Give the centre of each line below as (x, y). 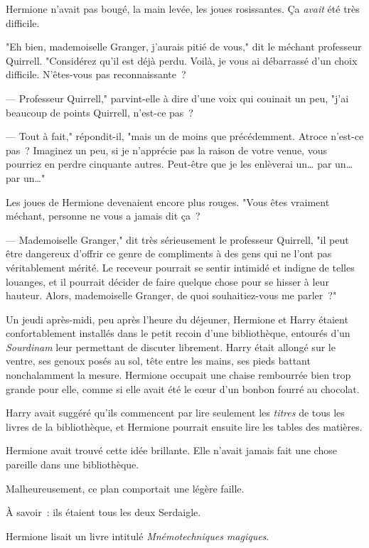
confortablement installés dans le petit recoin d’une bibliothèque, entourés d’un (178, 333)
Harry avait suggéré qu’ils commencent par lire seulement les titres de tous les (175, 413)
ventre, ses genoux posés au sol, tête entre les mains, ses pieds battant (158, 361)
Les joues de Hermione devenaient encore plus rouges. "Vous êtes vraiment (168, 202)
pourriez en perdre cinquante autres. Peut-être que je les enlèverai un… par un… (180, 164)
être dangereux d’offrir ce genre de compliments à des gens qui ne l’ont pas (169, 253)
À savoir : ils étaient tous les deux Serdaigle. (103, 512)
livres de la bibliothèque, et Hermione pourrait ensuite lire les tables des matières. (184, 426)
